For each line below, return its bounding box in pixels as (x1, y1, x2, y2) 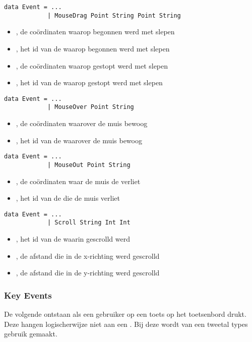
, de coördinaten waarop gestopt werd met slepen (16, 60, 168, 71)
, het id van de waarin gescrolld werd (16, 234, 130, 244)
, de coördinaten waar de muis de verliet (16, 176, 141, 186)
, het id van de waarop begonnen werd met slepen (16, 43, 170, 53)
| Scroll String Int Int (47, 219, 131, 226)
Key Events (4, 289, 52, 301)
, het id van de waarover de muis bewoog (16, 135, 142, 145)
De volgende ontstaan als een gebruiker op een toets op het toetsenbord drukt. (4, 309, 246, 319)
